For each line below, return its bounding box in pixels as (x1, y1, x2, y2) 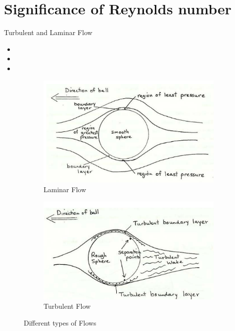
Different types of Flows (24, 318, 96, 328)
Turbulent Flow (44, 301, 91, 311)
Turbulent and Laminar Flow (4, 27, 93, 38)
